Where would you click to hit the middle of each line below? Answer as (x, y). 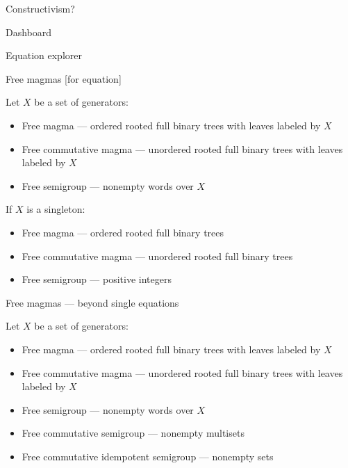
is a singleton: (56, 209)
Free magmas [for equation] (64, 78)
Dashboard (29, 32)
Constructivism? (40, 8)
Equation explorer (44, 55)
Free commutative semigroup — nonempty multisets (133, 433)
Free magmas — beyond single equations (92, 302)
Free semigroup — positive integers (97, 279)
